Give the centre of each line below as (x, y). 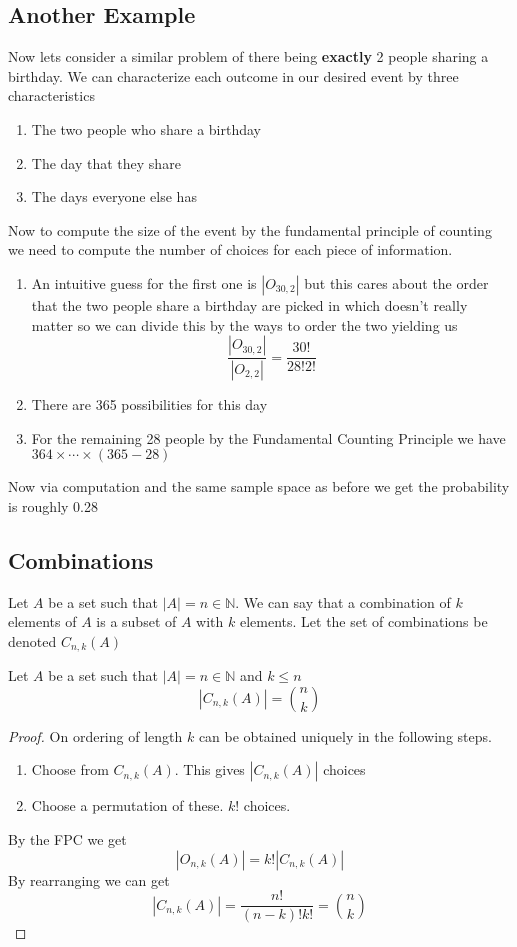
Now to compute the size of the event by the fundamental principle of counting (250, 229)
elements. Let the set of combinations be (363, 621)
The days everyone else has (114, 196)
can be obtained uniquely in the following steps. (345, 735)
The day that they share (106, 162)
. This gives (209, 769)
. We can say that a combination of (343, 601)
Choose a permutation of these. (127, 805)
